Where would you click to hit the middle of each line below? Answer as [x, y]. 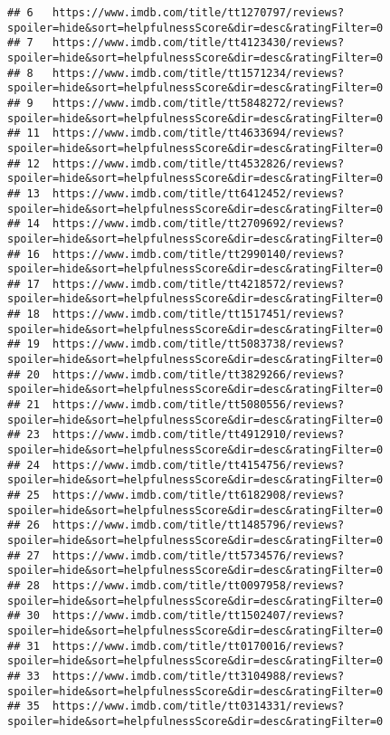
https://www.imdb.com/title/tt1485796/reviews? [199, 525]
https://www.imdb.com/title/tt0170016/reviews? [199, 646]
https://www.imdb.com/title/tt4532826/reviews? [199, 163]
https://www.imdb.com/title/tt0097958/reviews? [199, 585]
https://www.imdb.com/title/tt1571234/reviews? [199, 73]
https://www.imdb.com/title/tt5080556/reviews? [199, 405]
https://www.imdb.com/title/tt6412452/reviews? [199, 193]
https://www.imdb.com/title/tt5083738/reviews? [199, 344]
